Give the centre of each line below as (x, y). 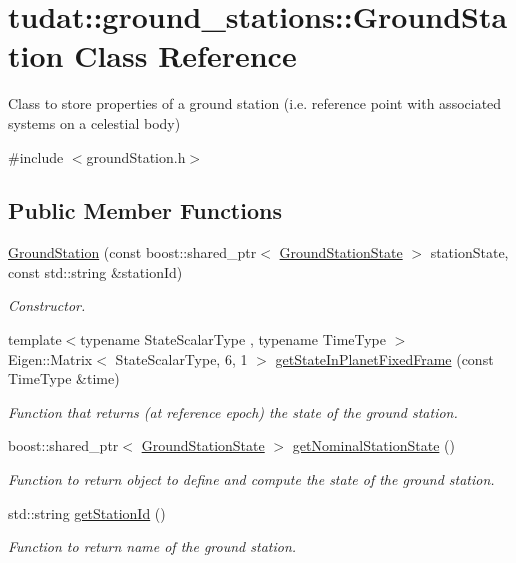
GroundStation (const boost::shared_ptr (132, 252)
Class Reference (185, 55)
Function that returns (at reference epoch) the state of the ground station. (233, 411)
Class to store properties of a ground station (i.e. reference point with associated (255, 103)
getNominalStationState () (373, 445)
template (35, 339)
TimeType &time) (64, 378)
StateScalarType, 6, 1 (181, 358)
